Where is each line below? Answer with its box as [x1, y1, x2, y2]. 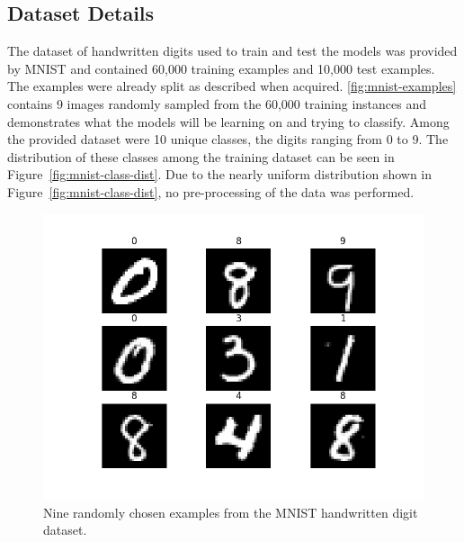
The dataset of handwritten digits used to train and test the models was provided [7, 41, 458, 60]
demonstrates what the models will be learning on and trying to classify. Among [7, 112, 450, 131]
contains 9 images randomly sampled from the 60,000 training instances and [7, 94, 427, 113]
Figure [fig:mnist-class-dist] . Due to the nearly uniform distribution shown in [7, 165, 433, 184]
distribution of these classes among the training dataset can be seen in [7, 147, 395, 166]
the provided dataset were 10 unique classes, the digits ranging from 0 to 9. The [7, 130, 449, 149]
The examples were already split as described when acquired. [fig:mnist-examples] [7, 77, 457, 95]
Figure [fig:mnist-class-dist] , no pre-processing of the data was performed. [7, 182, 415, 201]
